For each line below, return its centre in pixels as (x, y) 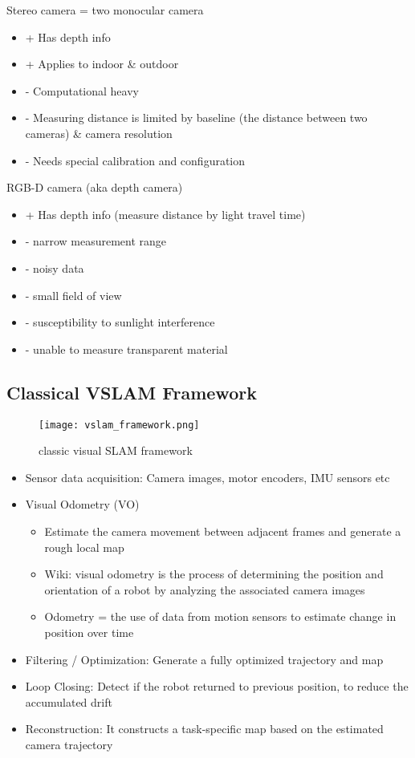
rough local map (84, 547)
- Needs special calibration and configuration (135, 160)
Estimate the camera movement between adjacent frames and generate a (223, 531)
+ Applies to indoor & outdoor (102, 64)
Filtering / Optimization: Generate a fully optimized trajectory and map (204, 659)
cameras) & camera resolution (99, 133)
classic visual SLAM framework (116, 450)
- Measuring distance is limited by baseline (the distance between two (196, 118)
